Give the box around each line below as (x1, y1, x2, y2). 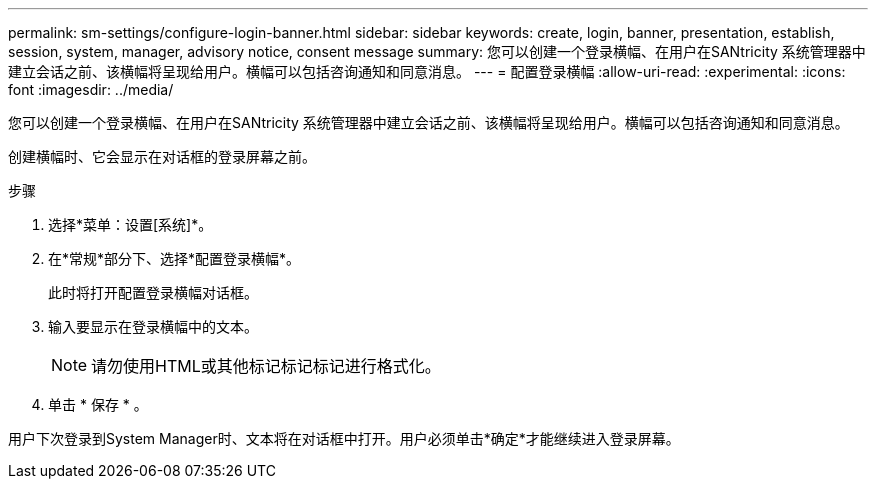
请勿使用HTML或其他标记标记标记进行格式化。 (91, 356, 441, 376)
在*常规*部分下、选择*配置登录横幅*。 (48, 250, 301, 267)
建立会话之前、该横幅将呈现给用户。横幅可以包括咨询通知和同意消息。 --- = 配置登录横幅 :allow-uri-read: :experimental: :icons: (8, 63, 846, 80)
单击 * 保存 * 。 (48, 396, 148, 413)
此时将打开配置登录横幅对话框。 (48, 284, 258, 301)
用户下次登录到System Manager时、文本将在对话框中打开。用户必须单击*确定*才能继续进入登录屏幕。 (8, 430, 680, 447)
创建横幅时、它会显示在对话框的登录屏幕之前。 (8, 148, 316, 165)
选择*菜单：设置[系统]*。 (48, 216, 213, 233)
